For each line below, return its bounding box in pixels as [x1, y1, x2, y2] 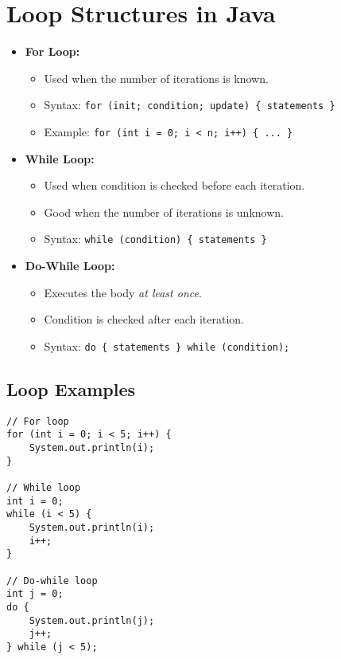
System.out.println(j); [29, 614, 155, 626]
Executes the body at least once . [44, 284, 202, 300]
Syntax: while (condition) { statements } [44, 230, 267, 247]
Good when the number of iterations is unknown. [44, 203, 284, 220]
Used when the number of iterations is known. [44, 69, 269, 86]
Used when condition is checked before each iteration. [44, 177, 305, 194]
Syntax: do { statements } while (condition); [44, 337, 290, 354]
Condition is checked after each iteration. [44, 311, 244, 328]
